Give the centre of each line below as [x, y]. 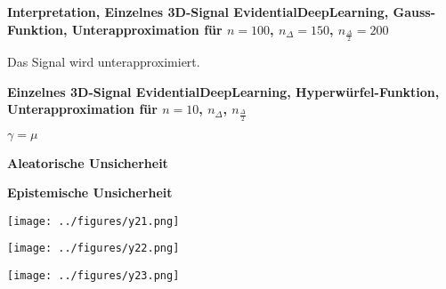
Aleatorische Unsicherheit [88, 162]
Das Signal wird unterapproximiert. [104, 62]
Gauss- [414, 12]
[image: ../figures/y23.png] [93, 276]
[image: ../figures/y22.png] [93, 249]
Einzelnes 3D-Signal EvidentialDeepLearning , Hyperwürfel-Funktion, [223, 91]
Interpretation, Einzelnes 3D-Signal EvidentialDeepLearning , [198, 12]
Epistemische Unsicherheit [90, 193]
